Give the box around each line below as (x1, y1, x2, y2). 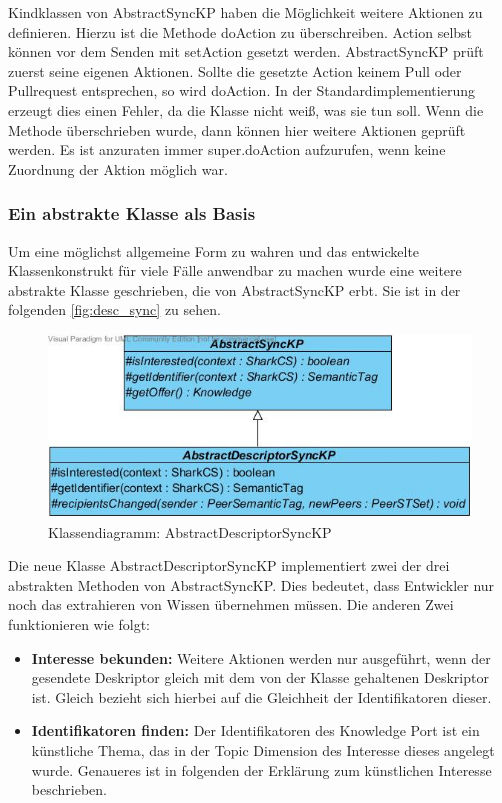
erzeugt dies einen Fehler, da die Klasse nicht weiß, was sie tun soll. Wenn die (8, 99, 484, 120)
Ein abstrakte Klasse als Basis (8, 201, 256, 226)
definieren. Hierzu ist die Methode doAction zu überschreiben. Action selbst (8, 21, 473, 42)
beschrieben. (31, 779, 107, 800)
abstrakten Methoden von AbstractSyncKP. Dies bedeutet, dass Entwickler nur (8, 574, 495, 595)
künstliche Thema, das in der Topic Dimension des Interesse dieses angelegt (31, 740, 495, 761)
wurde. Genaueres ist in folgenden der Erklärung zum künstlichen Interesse (31, 759, 492, 780)
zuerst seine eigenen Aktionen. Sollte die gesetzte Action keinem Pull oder (8, 60, 462, 81)
